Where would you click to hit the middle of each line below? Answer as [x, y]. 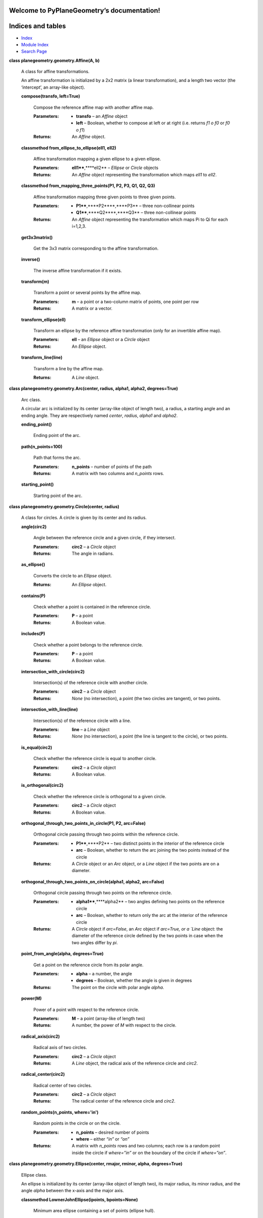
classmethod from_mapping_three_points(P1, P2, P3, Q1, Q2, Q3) [88, 186]
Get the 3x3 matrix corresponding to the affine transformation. [96, 248]
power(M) [31, 998]
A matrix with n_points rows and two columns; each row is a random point [146, 1146]
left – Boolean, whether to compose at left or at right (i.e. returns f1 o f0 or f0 [153, 123]
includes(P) [33, 634]
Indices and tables [38, 26]
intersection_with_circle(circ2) [53, 671]
